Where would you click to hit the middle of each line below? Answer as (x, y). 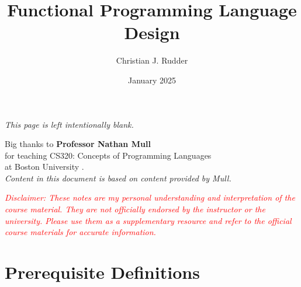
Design (152, 32)
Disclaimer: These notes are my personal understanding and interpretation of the (150, 197)
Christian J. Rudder (152, 60)
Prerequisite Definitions (102, 272)
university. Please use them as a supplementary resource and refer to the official (148, 220)
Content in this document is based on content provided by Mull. (118, 178)
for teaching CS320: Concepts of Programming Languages (108, 155)
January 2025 (152, 80)
